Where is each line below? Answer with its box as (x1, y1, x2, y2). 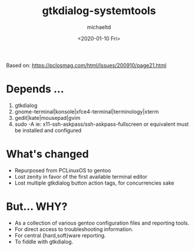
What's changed (6, 148, 90, 161)
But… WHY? (6, 200, 68, 213)
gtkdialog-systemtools (42, 4, 156, 18)
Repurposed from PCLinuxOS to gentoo (14, 166, 111, 174)
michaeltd (87, 24, 111, 31)
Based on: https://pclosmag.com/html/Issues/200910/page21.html (6, 62, 167, 69)
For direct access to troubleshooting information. (14, 225, 134, 233)
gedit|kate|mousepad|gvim (14, 114, 81, 121)
